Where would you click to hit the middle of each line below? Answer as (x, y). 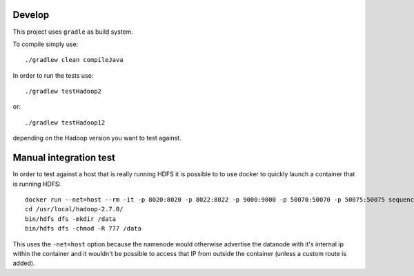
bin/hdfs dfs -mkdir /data (71, 219)
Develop (31, 15)
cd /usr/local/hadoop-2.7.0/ (74, 209)
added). (24, 263)
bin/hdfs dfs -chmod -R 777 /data (83, 229)
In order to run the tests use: (53, 75)
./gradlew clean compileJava (74, 60)
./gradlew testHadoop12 (65, 123)
